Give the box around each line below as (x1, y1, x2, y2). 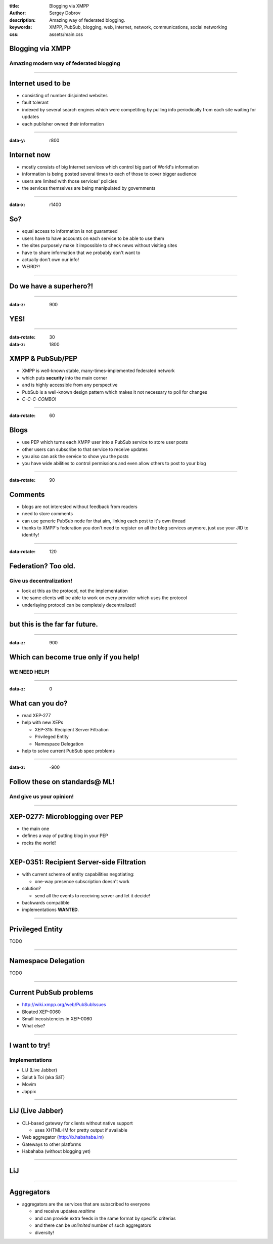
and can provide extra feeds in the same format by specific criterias (34, 1215, 176, 1221)
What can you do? (9, 699, 68, 708)
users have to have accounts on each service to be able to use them (22, 235, 164, 241)
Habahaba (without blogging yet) (22, 1148, 91, 1154)
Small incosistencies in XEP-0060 (22, 1015, 93, 1022)
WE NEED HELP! (9, 668, 50, 675)
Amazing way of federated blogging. (49, 17, 125, 23)
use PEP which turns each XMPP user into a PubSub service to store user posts (22, 439, 188, 445)
